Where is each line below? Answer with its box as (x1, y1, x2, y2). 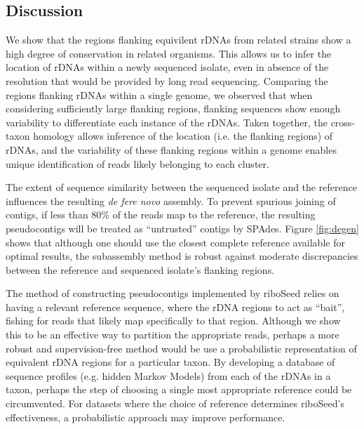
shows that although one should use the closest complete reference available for (6, 235, 345, 249)
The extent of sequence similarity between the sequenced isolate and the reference (6, 180, 357, 194)
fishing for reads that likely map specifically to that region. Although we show (6, 313, 341, 328)
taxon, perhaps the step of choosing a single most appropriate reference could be (6, 382, 352, 397)
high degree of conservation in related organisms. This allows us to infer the (6, 46, 332, 60)
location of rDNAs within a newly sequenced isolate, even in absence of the (6, 60, 329, 74)
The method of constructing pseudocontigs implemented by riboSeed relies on (6, 286, 339, 301)
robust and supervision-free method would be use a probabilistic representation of (6, 341, 357, 355)
